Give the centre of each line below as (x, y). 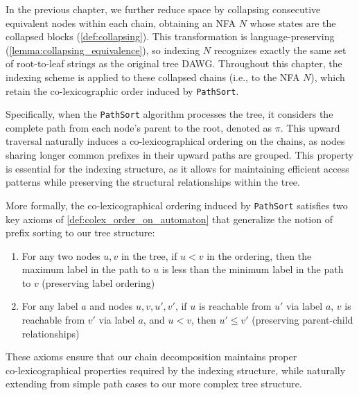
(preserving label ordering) (98, 282)
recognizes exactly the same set (280, 50)
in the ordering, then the (259, 255)
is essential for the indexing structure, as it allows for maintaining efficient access (177, 168)
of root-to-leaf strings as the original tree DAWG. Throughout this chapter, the (174, 63)
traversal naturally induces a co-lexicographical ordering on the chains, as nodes (175, 141)
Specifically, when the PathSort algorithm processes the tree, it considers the (169, 114)
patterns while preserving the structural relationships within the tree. (153, 182)
